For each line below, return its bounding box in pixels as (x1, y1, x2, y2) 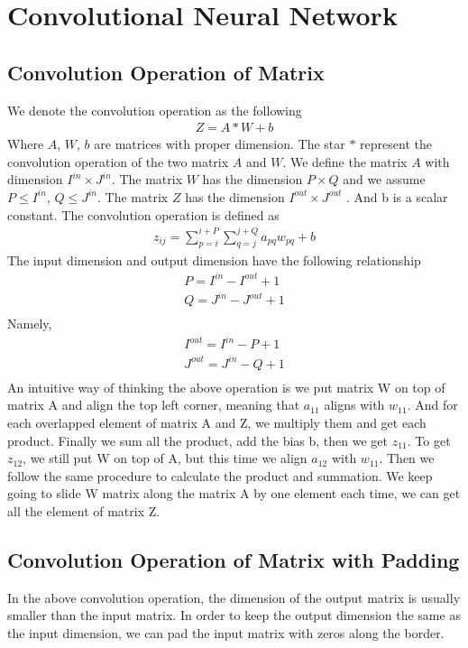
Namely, (7, 314, 52, 333)
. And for (407, 395, 458, 414)
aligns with (324, 395, 385, 414)
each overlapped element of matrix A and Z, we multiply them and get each (7, 413, 427, 432)
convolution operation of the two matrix (7, 152, 229, 171)
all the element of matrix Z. (7, 502, 161, 521)
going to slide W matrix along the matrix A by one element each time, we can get (7, 484, 461, 503)
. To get (407, 430, 451, 449)
